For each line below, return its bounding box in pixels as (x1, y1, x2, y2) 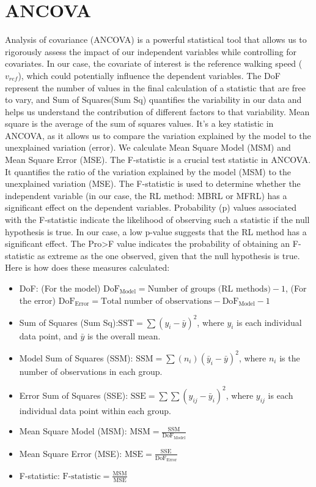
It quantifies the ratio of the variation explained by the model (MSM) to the (5, 165, 292, 178)
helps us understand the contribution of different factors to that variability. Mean (5, 105, 310, 118)
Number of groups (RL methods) (147, 285, 271, 293)
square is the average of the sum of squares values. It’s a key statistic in (5, 117, 274, 130)
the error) (19, 293, 56, 306)
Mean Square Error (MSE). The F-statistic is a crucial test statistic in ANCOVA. (5, 153, 311, 166)
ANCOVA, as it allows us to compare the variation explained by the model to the (5, 129, 311, 142)
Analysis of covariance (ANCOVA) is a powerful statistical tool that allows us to (5, 33, 307, 46)
